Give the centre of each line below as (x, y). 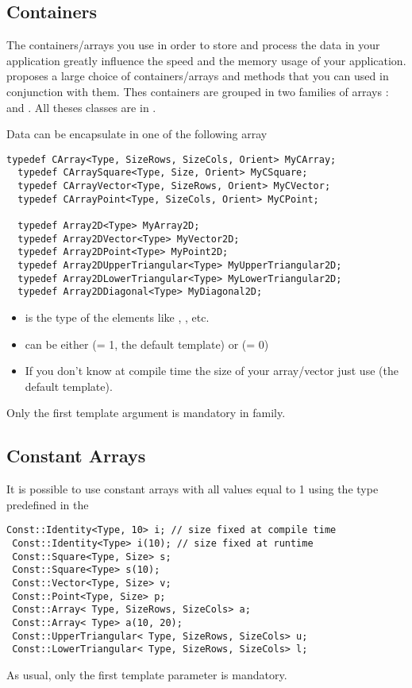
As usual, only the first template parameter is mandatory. (147, 674)
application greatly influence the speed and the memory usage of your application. (206, 60)
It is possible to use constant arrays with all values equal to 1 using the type (193, 489)
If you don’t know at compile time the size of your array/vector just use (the (212, 371)
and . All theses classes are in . (81, 107)
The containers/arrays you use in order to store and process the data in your (193, 45)
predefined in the (48, 504)
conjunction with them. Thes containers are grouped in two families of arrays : (198, 91)
